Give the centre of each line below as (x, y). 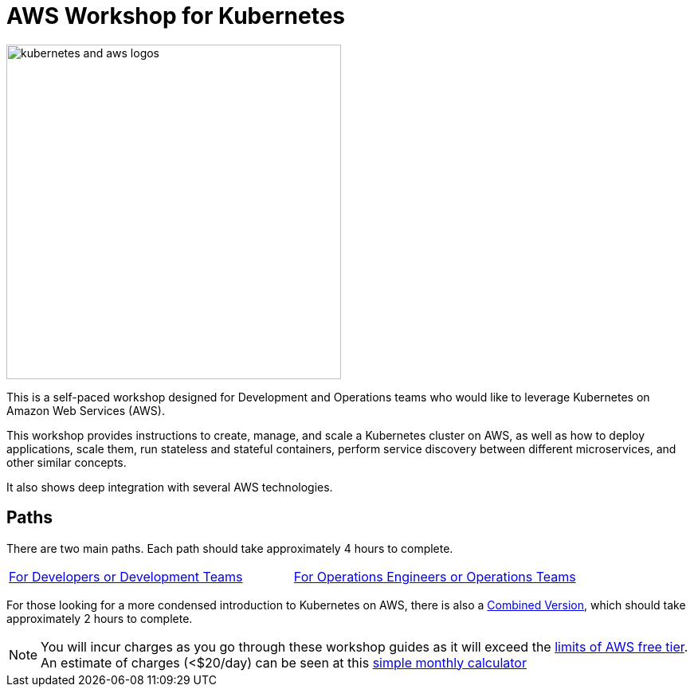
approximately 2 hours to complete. (100, 618)
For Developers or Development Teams (126, 576)
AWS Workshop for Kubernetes (176, 16)
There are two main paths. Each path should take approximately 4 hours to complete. (230, 548)
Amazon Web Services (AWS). (86, 410)
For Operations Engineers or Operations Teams (435, 576)
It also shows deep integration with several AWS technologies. (170, 487)
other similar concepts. (67, 462)
